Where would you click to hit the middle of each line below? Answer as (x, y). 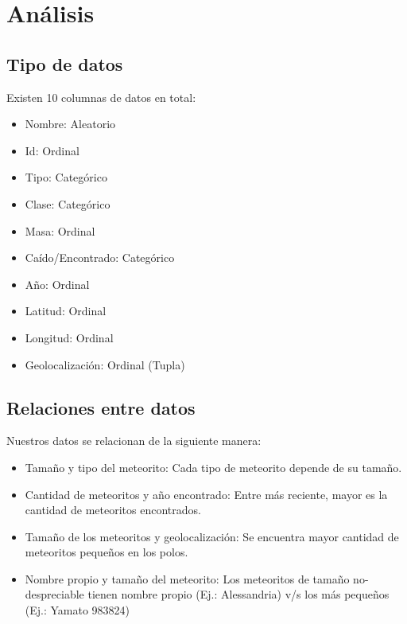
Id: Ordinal (52, 150)
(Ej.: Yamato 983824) (78, 610)
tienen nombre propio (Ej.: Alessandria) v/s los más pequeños (238, 594)
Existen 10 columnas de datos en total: (101, 97)
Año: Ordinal (57, 284)
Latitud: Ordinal (66, 311)
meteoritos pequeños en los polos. (107, 552)
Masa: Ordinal (60, 230)
